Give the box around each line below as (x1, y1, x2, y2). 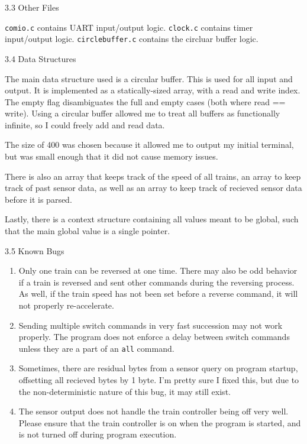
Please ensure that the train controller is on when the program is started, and (18, 416, 301, 429)
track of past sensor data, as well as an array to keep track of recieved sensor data (5, 182, 302, 194)
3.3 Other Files (5, 1, 59, 13)
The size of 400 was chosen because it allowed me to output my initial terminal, (5, 138, 294, 151)
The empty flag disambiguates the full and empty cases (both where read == (5, 95, 286, 108)
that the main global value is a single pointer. (5, 225, 170, 237)
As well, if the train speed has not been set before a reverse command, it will (18, 287, 298, 300)
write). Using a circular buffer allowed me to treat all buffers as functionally (5, 107, 280, 119)
